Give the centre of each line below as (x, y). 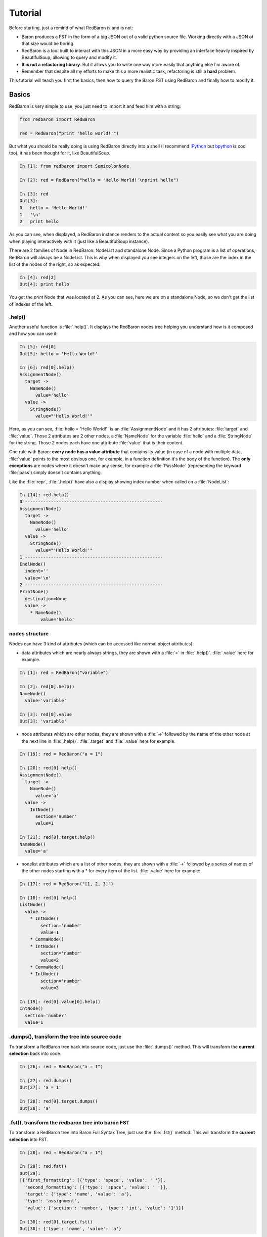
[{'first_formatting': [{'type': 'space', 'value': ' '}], (92, 1180)
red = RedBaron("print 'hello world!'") (69, 133)
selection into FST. (28, 1139)
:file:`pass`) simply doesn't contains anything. (56, 473)
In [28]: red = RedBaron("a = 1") (61, 1152)
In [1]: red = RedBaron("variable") (64, 673)
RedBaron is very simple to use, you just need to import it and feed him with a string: (95, 106)
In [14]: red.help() (44, 495)
